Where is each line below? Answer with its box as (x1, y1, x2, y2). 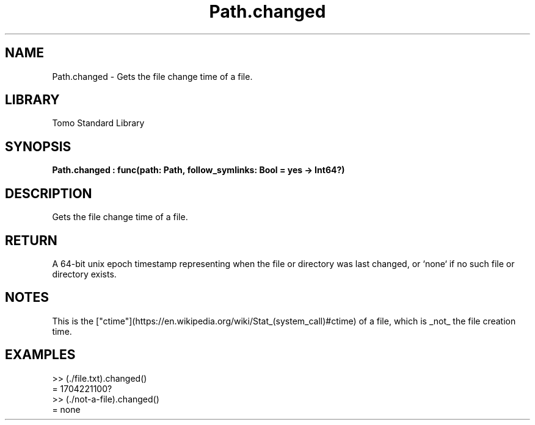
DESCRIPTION (5, 185, 92, 201)
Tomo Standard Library (52, 118, 145, 129)
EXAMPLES (5, 347, 76, 363)
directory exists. (52, 268, 117, 279)
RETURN (5, 232, 57, 248)
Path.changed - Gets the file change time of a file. (52, 71, 253, 82)
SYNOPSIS (5, 138, 71, 154)
